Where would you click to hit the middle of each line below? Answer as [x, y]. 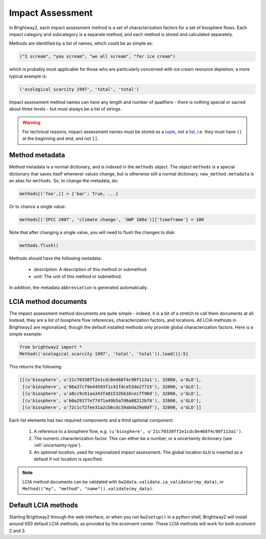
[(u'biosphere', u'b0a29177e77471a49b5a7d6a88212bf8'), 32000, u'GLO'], [112, 401]
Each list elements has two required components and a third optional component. [92, 420]
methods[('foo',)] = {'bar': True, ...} [69, 194]
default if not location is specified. [68, 459]
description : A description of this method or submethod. [91, 269]
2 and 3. [17, 531]
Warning [31, 123]
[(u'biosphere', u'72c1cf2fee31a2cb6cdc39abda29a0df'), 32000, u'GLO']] [112, 407]
